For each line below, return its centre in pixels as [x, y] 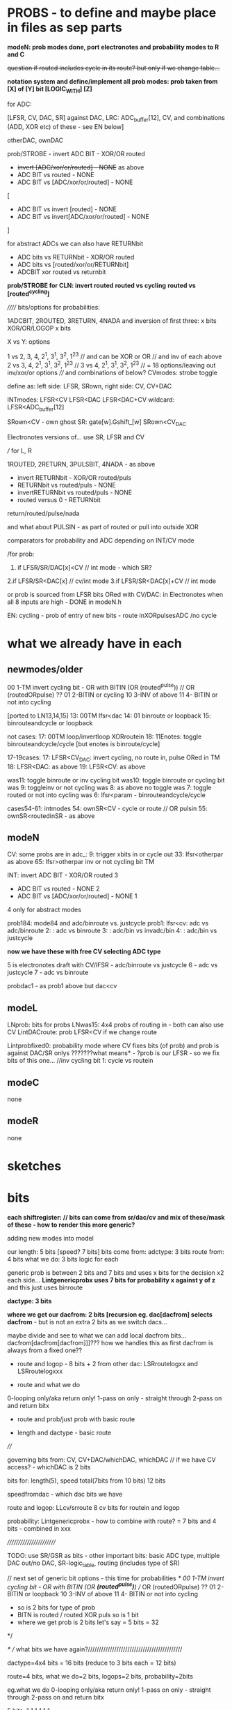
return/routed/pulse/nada [43, 513]
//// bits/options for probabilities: [54, 308]
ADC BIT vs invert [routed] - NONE [67, 209]
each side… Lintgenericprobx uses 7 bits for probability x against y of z [111, 1280]
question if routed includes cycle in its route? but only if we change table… [114, 68]
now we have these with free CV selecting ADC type [84, 952]
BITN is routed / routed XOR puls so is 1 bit [78, 1615]
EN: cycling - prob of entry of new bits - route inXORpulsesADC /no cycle [112, 616]
